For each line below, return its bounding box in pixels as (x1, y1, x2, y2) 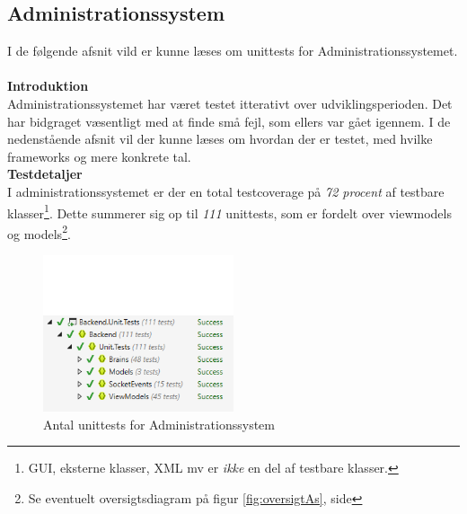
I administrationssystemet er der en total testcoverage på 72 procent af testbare (7, 182, 445, 200)
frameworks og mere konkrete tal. (7, 146, 191, 165)
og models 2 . (7, 221, 71, 243)
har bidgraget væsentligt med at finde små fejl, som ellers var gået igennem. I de (7, 111, 451, 130)
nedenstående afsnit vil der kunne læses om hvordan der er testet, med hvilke (7, 129, 433, 148)
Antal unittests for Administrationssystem (43, 414, 275, 433)
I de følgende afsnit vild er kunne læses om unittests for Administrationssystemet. (7, 41, 458, 60)
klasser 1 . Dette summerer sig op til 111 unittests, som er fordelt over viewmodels (7, 200, 452, 222)
